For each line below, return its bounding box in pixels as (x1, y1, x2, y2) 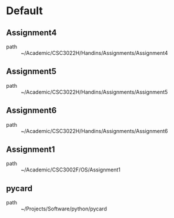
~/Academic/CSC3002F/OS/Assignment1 (21, 166, 121, 173)
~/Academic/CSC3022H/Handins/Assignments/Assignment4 (21, 49, 169, 57)
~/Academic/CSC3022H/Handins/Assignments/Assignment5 (21, 88, 168, 95)
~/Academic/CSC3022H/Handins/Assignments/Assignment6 (21, 127, 168, 134)
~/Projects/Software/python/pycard (21, 205, 107, 213)
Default (6, 4, 43, 18)
